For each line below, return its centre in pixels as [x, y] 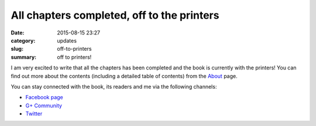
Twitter [34, 114]
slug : [17, 49]
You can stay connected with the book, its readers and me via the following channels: [114, 86]
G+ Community [44, 106]
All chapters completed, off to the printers [115, 15]
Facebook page [44, 97]
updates [67, 40]
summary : [24, 57]
